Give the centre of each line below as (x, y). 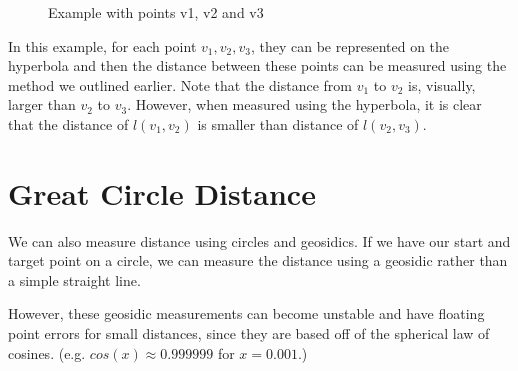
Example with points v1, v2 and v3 (156, 12)
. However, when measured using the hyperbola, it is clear (304, 104)
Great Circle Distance (162, 192)
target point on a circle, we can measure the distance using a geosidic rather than (258, 260)
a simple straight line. (74, 279)
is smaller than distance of (278, 123)
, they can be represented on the (350, 45)
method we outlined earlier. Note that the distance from (180, 84)
